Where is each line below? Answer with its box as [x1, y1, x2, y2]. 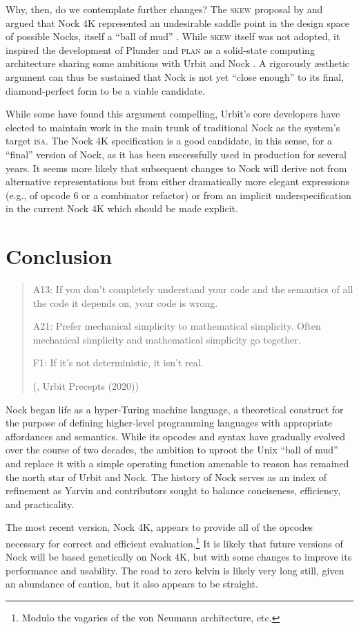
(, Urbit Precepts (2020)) [32, 379, 139, 393]
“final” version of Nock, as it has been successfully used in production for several [6, 147, 347, 161]
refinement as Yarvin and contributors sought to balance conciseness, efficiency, [6, 483, 341, 498]
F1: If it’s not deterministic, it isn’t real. [32, 355, 204, 370]
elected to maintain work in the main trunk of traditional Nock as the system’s [6, 120, 340, 134]
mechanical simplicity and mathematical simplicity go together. [32, 332, 301, 346]
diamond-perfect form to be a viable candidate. [6, 83, 206, 97]
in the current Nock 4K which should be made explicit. [6, 201, 238, 216]
